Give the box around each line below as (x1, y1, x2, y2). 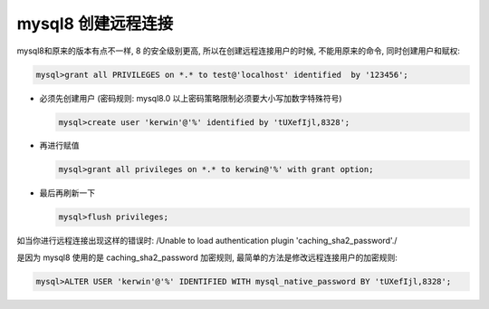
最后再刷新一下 (39, 188, 95, 198)
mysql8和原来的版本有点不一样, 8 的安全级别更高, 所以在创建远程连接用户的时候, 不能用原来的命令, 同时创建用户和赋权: (16, 45, 461, 56)
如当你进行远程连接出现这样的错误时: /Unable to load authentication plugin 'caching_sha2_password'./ (16, 236, 398, 246)
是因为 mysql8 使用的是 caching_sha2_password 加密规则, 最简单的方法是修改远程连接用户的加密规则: (16, 252, 398, 263)
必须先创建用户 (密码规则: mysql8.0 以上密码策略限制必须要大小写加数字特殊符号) (39, 92, 343, 103)
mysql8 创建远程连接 (16, 14, 174, 34)
